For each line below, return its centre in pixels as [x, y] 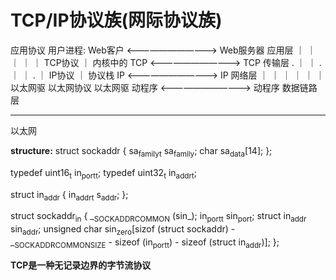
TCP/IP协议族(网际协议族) [116, 20]
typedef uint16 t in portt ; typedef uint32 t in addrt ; [104, 173]
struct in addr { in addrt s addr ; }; [69, 195]
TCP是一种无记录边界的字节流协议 [81, 265]
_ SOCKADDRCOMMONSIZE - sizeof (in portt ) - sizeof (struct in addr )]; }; [145, 243]
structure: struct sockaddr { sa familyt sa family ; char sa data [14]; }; [141, 151]
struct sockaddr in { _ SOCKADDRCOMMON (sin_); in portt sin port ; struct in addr [158, 217]
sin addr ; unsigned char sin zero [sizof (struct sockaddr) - [123, 230]
